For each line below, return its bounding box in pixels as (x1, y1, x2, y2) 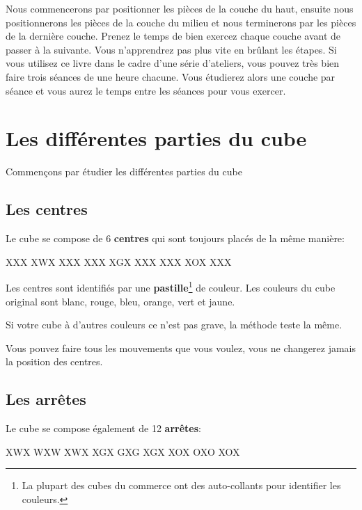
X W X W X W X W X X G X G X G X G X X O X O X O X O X (6, 444, 240, 459)
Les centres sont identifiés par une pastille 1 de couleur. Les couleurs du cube (6, 278, 336, 294)
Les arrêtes (6, 388, 86, 410)
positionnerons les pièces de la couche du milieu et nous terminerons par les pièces (6, 15, 356, 29)
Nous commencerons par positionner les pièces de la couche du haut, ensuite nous (6, 1, 354, 15)
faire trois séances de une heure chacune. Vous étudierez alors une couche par (6, 69, 336, 83)
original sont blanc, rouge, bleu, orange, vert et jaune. (6, 294, 235, 308)
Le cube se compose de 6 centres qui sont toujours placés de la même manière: (6, 231, 345, 246)
